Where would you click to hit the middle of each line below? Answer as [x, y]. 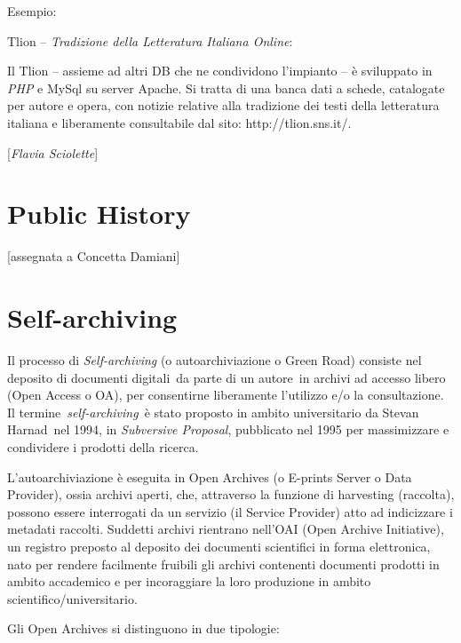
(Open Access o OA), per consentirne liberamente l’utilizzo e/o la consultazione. [226, 395]
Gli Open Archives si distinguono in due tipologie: [143, 628]
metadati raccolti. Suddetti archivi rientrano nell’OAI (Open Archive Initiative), [226, 529]
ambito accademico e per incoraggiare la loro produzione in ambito [189, 581]
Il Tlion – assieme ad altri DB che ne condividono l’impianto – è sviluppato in [220, 71]
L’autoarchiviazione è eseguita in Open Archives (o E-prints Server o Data [210, 476]
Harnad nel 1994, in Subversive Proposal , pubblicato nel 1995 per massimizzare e [228, 429]
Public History [99, 214]
